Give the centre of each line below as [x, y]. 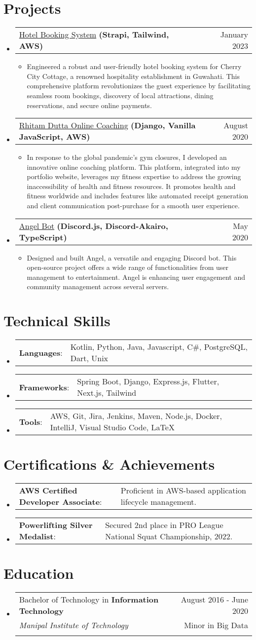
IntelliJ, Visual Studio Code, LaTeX [112, 427]
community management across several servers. [98, 286]
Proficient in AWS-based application [183, 490]
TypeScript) [43, 237]
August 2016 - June [214, 600]
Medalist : [37, 536]
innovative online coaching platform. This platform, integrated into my [134, 167]
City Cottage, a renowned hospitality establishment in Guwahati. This [133, 76]
